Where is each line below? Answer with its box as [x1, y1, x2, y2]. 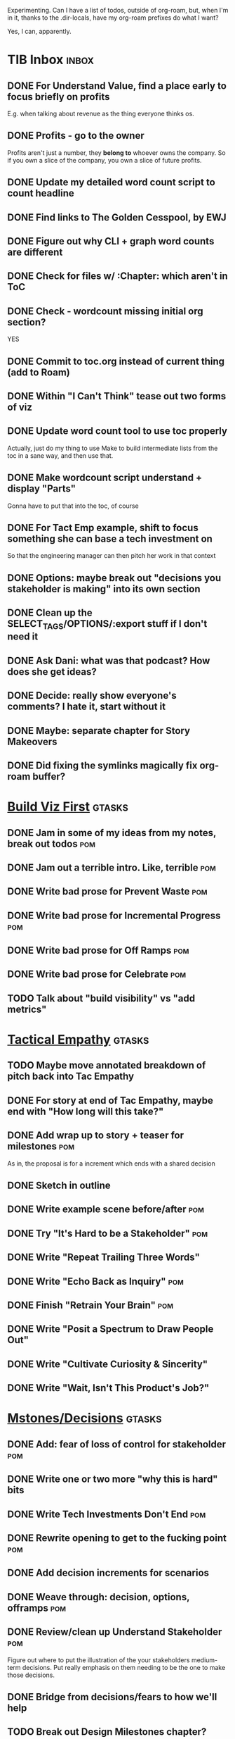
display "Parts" [7, 482, 76, 495]
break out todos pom [7, 837, 96, 849]
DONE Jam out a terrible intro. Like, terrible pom [7, 861, 216, 873]
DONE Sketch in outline [7, 1180, 111, 1192]
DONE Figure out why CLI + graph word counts [7, 235, 215, 247]
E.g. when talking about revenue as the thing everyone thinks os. [7, 109, 194, 118]
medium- [191, 1655, 218, 1664]
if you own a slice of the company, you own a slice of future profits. [7, 156, 202, 164]
